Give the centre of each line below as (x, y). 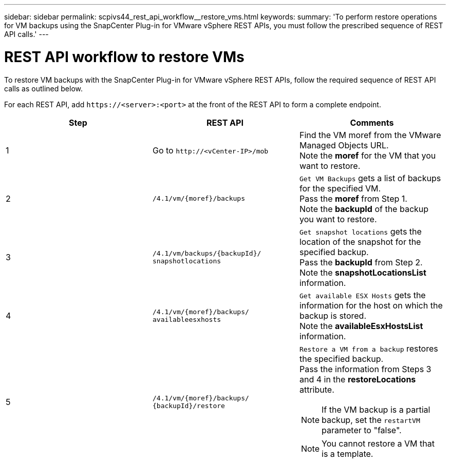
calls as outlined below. (43, 88)
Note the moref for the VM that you (368, 155)
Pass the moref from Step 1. (353, 198)
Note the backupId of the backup (364, 209)
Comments (372, 122)
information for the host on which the (371, 305)
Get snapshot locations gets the (360, 231)
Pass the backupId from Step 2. (361, 262)
